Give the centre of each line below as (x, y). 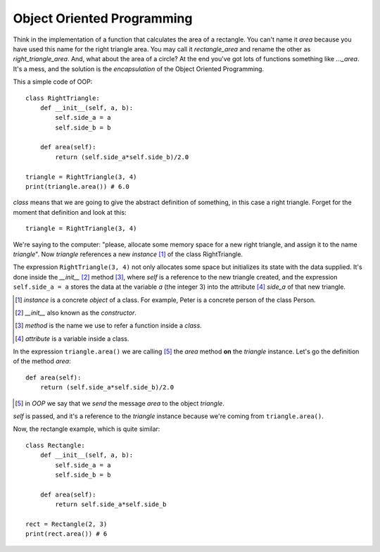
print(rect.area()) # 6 (66, 534)
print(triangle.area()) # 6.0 (78, 187)
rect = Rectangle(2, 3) (66, 524)
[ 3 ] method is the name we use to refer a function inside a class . (108, 326)
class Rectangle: (55, 445)
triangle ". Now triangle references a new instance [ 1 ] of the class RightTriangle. (128, 254)
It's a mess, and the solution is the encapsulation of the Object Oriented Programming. (138, 69)
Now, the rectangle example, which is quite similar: (87, 429)
